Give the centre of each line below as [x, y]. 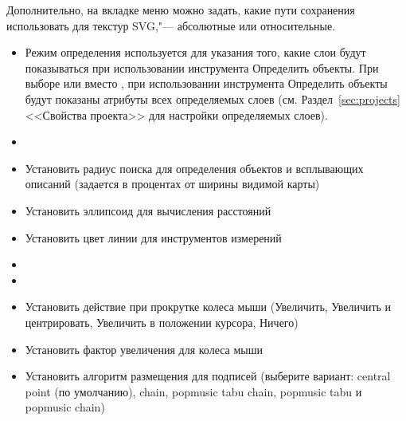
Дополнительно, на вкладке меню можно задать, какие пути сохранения [181, 10]
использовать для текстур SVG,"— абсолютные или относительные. [171, 25]
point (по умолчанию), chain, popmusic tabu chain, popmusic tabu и [193, 391]
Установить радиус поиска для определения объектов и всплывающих [194, 168]
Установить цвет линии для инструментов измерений [153, 237]
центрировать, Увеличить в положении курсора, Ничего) [162, 322]
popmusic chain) [65, 407]
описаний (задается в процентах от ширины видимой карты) [172, 184]
